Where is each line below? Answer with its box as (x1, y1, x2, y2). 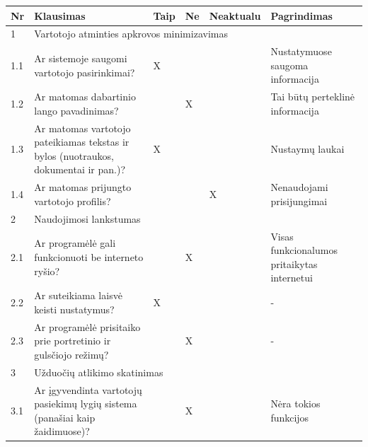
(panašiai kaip (34, 410, 96, 424)
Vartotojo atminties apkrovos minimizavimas (34, 26, 228, 41)
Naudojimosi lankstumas (34, 211, 141, 226)
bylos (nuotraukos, (34, 148, 114, 163)
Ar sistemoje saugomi (34, 50, 127, 65)
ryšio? (34, 263, 60, 278)
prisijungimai (270, 193, 328, 208)
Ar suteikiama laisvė (34, 288, 122, 303)
